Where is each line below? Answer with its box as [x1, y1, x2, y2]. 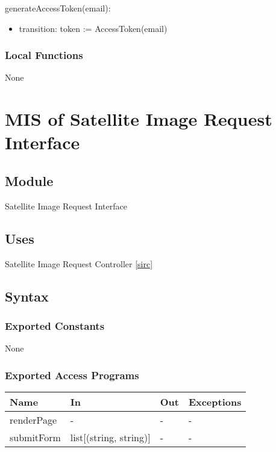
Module [5, 171, 54, 190]
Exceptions [188, 394, 242, 409]
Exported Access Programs [5, 367, 139, 382]
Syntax [5, 286, 49, 305]
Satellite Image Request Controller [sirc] [5, 257, 153, 270]
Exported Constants [5, 318, 105, 333]
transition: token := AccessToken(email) [19, 22, 168, 34]
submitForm [10, 430, 61, 444]
